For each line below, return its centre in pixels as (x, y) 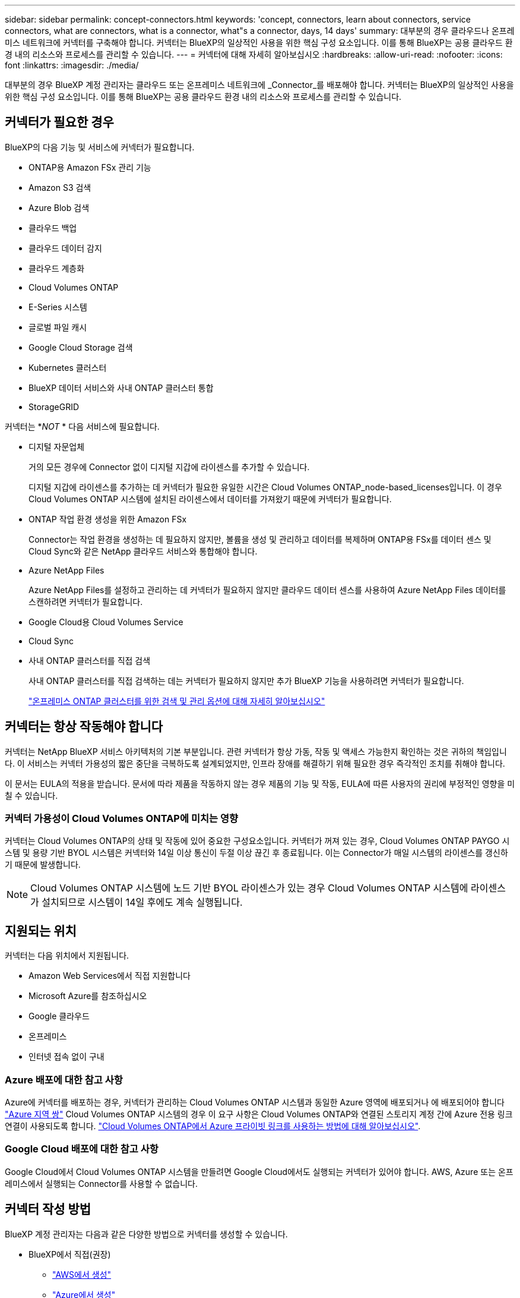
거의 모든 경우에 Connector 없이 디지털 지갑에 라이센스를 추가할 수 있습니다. (169, 467)
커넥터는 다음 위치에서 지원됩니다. (67, 956)
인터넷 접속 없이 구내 (66, 1057)
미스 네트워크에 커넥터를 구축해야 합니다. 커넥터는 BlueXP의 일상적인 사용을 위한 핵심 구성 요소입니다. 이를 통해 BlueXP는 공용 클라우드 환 (259, 42)
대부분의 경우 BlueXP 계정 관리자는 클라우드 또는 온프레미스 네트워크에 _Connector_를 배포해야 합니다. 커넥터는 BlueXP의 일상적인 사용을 (259, 85)
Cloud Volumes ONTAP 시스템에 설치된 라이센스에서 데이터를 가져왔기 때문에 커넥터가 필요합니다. (210, 499)
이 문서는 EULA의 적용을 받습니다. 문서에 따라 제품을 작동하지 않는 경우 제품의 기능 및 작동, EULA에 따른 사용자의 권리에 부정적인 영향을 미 (260, 783)
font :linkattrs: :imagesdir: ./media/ (72, 65)
